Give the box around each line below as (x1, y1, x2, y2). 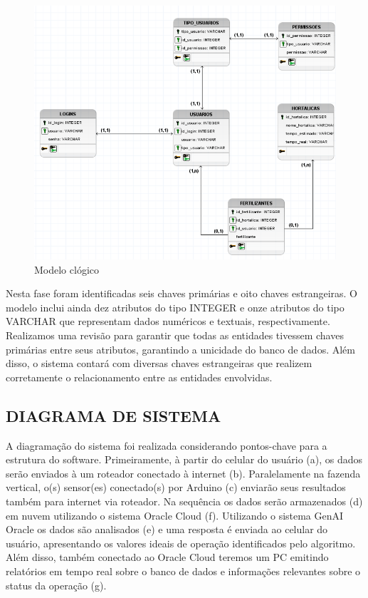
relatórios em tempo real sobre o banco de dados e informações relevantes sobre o (6, 563, 361, 578)
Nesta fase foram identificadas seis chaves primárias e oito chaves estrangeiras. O (6, 286, 357, 301)
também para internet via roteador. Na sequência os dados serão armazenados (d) (6, 493, 363, 508)
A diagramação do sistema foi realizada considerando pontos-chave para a (6, 438, 327, 453)
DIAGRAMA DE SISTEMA (6, 404, 221, 426)
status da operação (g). (6, 577, 107, 592)
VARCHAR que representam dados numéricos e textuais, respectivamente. (6, 314, 330, 329)
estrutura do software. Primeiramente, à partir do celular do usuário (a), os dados (6, 452, 363, 467)
